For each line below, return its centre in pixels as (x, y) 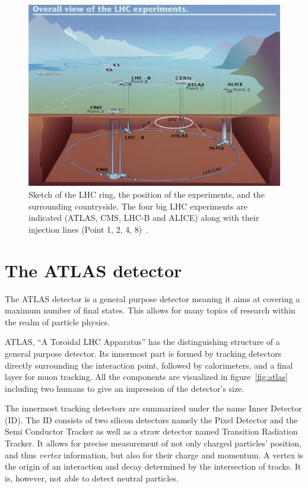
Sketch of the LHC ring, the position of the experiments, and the (147, 194)
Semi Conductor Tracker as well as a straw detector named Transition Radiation (151, 431)
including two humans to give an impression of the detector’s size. (125, 388)
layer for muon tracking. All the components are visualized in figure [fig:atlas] (146, 377)
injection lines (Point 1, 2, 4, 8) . (89, 229)
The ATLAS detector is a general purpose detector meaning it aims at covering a (153, 298)
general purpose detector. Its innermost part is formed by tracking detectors (143, 353)
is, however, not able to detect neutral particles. (92, 478)
